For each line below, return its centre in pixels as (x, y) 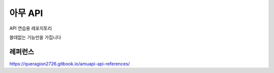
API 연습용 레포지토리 (31, 28)
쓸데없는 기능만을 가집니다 (35, 37)
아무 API (26, 13)
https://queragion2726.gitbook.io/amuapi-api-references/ (70, 63)
